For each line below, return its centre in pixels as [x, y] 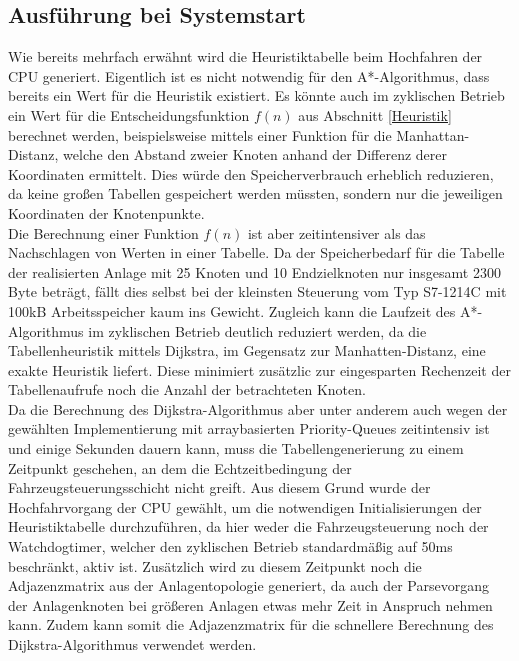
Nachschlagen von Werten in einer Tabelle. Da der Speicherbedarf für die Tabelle [256, 252]
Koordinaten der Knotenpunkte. [106, 212]
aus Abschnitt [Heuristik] [375, 114]
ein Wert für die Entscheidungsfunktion [129, 114]
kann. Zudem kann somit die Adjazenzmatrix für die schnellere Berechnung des [251, 624]
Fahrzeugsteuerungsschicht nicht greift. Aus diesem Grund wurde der [219, 487]
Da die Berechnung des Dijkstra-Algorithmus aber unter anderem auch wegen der [258, 408]
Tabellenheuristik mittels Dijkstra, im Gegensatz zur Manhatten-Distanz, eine [247, 350]
